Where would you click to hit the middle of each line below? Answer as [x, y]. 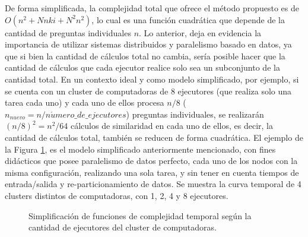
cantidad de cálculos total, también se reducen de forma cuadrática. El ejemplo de [154, 137]
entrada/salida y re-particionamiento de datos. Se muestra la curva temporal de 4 [153, 184]
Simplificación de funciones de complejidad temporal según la [140, 215]
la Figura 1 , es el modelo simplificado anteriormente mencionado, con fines [140, 149]
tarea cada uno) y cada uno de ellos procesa [85, 102]
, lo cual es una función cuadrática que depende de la [188, 19]
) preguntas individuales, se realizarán [195, 114]
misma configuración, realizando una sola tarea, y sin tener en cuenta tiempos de [152, 172]
